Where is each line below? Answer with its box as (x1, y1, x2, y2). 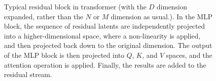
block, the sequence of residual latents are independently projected (4, 21, 205, 31)
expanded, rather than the (4, 11, 83, 21)
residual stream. (4, 69, 52, 80)
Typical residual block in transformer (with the (4, 1, 146, 11)
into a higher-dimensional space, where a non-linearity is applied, (4, 30, 201, 40)
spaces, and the (166, 49, 213, 60)
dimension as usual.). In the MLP (110, 11, 213, 21)
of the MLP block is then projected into (4, 49, 124, 60)
